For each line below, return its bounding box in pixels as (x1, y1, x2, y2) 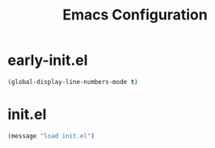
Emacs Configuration (62, 6, 208, 24)
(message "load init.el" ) (7, 132, 95, 140)
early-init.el (7, 51, 88, 70)
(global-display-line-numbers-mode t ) (7, 78, 138, 86)
